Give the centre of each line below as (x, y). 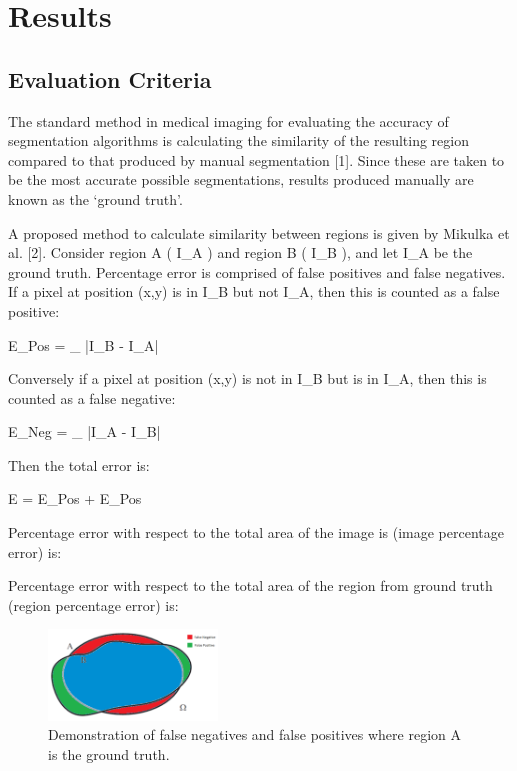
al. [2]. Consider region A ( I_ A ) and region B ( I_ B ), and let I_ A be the (240, 252)
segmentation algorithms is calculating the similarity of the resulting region (238, 140)
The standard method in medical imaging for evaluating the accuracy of (228, 120)
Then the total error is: (79, 464)
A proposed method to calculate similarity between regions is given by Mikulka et (259, 232)
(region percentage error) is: (93, 604)
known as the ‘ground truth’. (95, 198)
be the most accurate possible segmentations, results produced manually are (241, 179)
